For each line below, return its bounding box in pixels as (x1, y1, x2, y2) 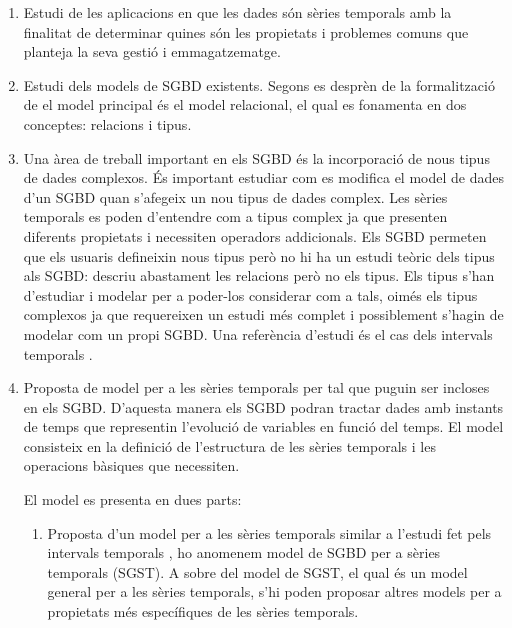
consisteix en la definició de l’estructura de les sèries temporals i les (23, 435, 436, 456)
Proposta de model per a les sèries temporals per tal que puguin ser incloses (23, 377, 490, 398)
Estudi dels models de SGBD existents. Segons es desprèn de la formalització (23, 74, 495, 95)
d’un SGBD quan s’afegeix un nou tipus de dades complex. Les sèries (23, 186, 448, 207)
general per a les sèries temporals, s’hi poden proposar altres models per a (47, 581, 502, 602)
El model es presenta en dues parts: (23, 489, 242, 510)
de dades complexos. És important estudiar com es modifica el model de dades (23, 167, 504, 188)
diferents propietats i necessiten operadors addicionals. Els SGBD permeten (23, 225, 487, 246)
